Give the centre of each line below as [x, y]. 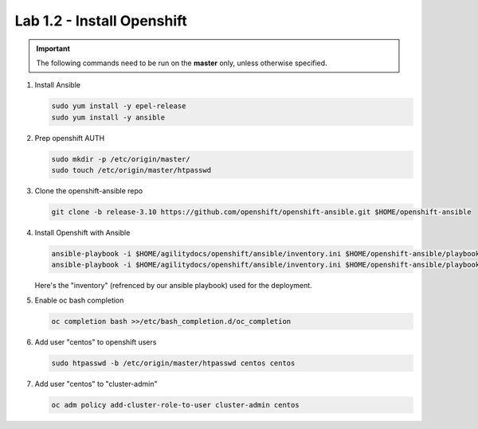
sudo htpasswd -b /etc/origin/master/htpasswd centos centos [173, 363]
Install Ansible [58, 85]
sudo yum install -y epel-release [119, 106]
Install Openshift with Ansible [82, 233]
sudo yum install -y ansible [108, 117]
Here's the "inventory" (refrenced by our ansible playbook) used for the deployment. [173, 286]
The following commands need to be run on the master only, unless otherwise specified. [182, 63]
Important [53, 49]
